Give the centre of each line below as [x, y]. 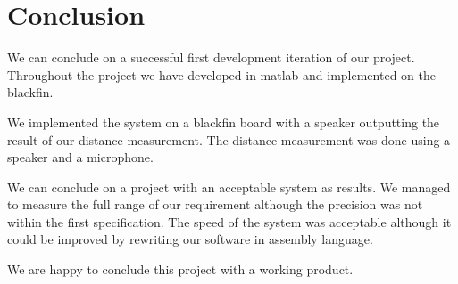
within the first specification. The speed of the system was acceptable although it [229, 221]
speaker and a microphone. [80, 157]
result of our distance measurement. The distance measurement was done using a [229, 139]
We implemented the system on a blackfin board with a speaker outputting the [224, 122]
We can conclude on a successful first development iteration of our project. [211, 57]
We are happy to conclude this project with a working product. [180, 269]
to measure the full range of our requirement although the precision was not [215, 204]
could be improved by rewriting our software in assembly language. [190, 239]
